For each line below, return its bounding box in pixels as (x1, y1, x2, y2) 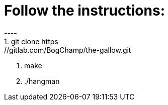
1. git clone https (4, 37, 58, 46)
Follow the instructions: (4, 2, 165, 19)
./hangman (24, 76, 60, 85)
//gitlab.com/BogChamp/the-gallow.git (4, 45, 131, 54)
